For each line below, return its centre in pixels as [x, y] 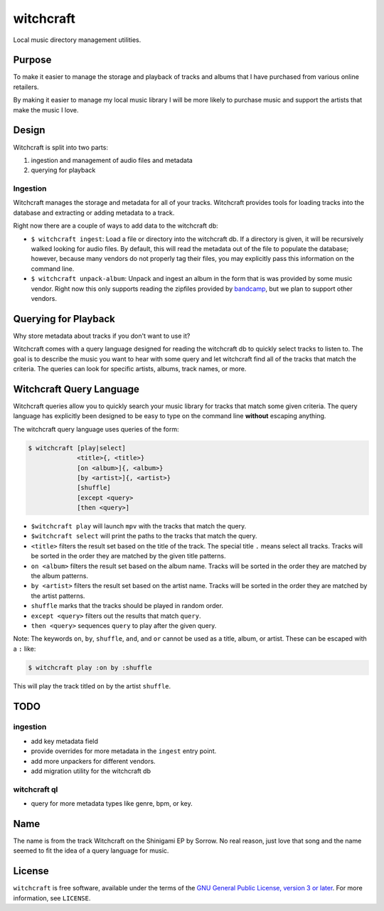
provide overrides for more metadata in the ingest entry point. [124, 751]
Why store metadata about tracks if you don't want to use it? [102, 336]
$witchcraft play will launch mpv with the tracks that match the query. [139, 526]
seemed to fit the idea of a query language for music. [91, 851]
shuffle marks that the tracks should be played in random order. [127, 606]
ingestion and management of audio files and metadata [112, 160]
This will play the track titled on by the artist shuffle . [92, 686]
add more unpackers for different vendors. [93, 761]
